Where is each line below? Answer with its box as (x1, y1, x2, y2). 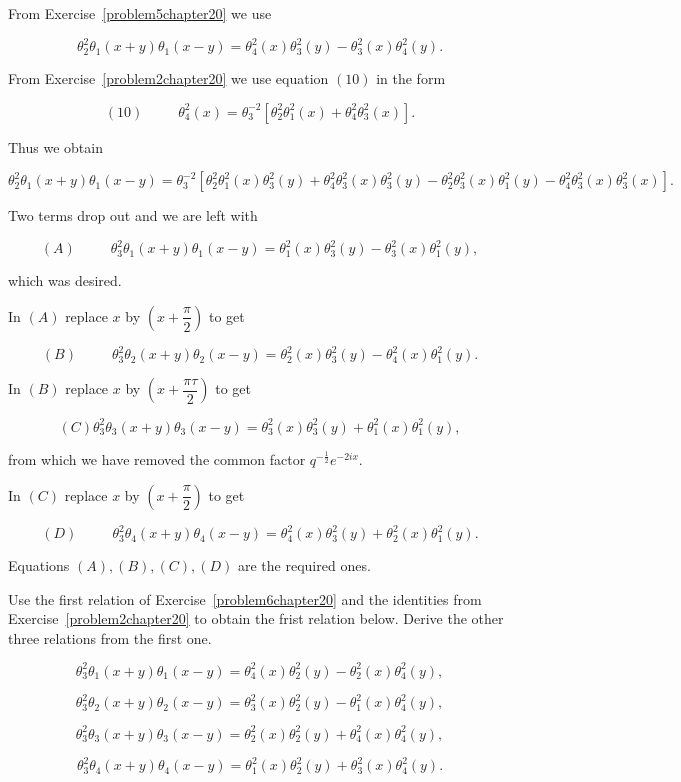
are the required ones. (238, 555, 371, 576)
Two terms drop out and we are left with (8, 205, 258, 226)
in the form (376, 68, 446, 89)
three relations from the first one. (8, 627, 212, 648)
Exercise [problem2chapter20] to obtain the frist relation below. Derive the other (8, 608, 504, 629)
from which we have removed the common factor (8, 448, 306, 469)
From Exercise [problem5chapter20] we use (8, 3, 272, 23)
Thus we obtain (8, 136, 103, 157)
